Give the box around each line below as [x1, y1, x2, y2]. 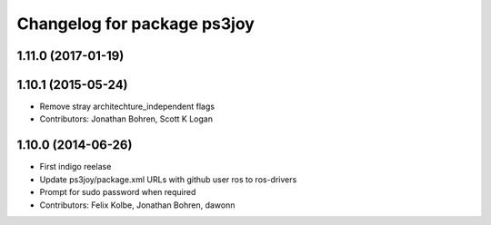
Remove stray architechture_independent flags [39, 101, 215, 112]
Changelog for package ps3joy [16, 14, 255, 34]
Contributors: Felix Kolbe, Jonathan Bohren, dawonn [39, 200, 235, 210]
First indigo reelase [39, 161, 112, 172]
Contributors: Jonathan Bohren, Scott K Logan [39, 113, 214, 124]
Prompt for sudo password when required [39, 187, 196, 198]
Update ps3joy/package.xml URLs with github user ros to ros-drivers [39, 173, 297, 185]
